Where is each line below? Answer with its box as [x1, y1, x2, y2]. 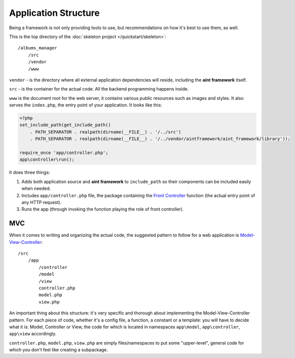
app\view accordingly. [9, 331, 57, 337]
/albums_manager [18, 45, 57, 51]
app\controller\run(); [19, 157, 75, 163]
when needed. [21, 185, 51, 191]
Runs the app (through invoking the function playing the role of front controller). [21, 206, 184, 212]
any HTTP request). [21, 199, 62, 205]
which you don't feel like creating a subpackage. [9, 347, 108, 353]
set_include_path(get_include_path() [19, 122, 111, 128]
